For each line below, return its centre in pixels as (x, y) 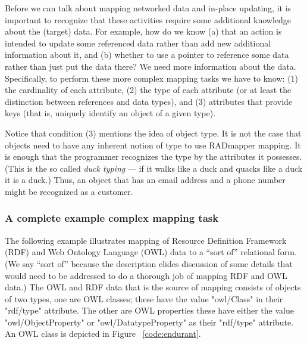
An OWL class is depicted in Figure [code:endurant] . (103, 334)
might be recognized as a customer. (69, 191)
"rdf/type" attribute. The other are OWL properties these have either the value (149, 310)
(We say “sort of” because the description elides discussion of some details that (149, 263)
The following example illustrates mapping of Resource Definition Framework (146, 240)
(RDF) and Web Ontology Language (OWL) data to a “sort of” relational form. (151, 252)
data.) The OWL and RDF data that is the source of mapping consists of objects (153, 287)
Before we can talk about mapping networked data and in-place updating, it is (148, 8)
